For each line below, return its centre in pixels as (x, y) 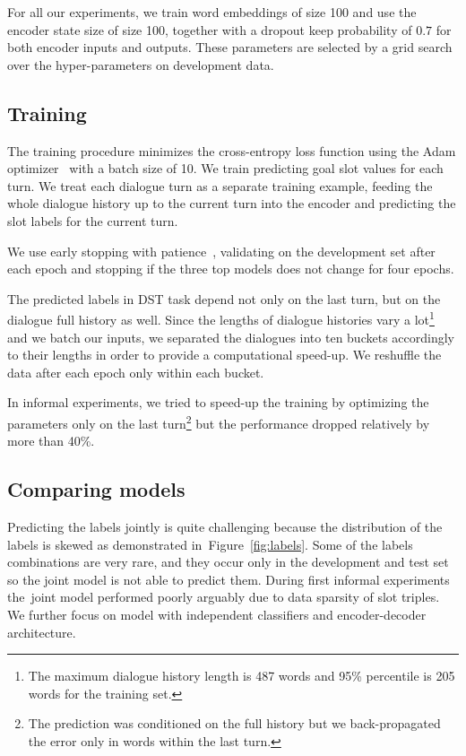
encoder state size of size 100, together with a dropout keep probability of (210, 29)
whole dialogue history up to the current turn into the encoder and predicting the (232, 203)
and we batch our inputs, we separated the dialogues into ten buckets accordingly (231, 337)
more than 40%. (51, 441)
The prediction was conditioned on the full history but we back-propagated (234, 723)
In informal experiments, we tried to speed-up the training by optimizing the (218, 402)
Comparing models (96, 489)
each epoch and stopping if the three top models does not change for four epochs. (231, 269)
